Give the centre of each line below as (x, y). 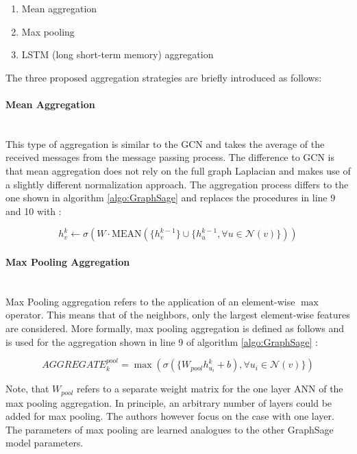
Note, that (27, 389)
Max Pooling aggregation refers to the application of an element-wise (150, 301)
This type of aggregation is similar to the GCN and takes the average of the (165, 143)
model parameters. (45, 443)
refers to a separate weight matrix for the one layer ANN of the (210, 389)
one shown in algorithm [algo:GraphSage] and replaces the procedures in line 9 (171, 198)
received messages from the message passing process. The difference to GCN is (170, 157)
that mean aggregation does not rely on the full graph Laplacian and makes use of (178, 170)
